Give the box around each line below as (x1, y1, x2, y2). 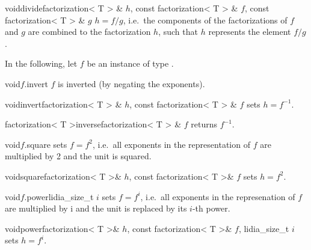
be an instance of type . (87, 57, 174, 70)
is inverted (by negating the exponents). (58, 77, 205, 90)
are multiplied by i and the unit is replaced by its (5, 202, 187, 215)
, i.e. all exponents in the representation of (92, 138, 250, 150)
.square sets (24, 138, 67, 150)
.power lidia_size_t (24, 190, 94, 203)
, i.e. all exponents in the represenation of (140, 190, 295, 203)
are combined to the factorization (28, 25, 151, 38)
